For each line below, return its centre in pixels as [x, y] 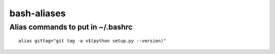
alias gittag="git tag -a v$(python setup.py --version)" [92, 41]
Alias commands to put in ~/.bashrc [71, 27]
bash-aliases [38, 13]
